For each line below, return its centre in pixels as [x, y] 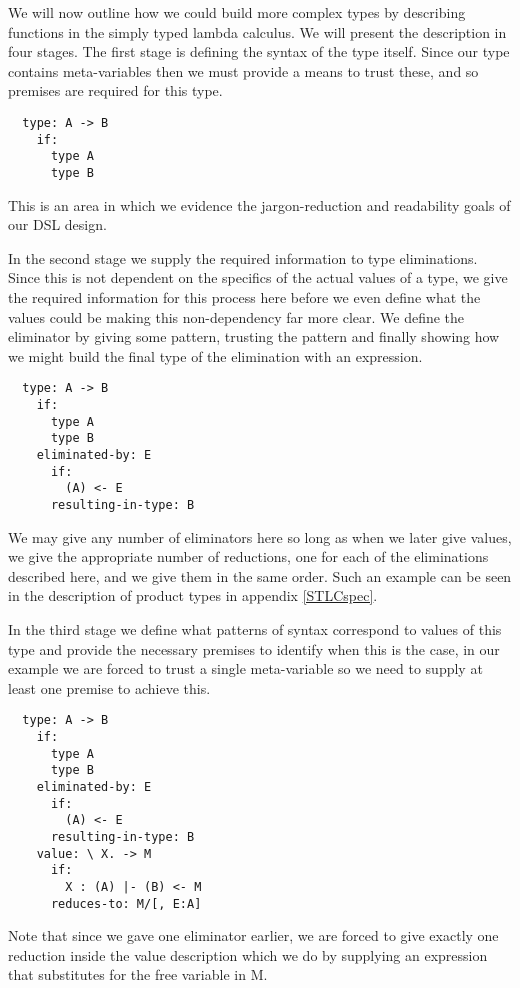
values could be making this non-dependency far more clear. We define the [236, 316]
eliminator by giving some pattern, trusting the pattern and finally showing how [254, 336]
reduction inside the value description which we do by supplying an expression [248, 954]
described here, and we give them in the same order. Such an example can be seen [260, 575]
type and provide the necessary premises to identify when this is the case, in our [254, 648]
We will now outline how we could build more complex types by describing [237, 12]
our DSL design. [57, 224]
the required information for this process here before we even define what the [244, 296]
